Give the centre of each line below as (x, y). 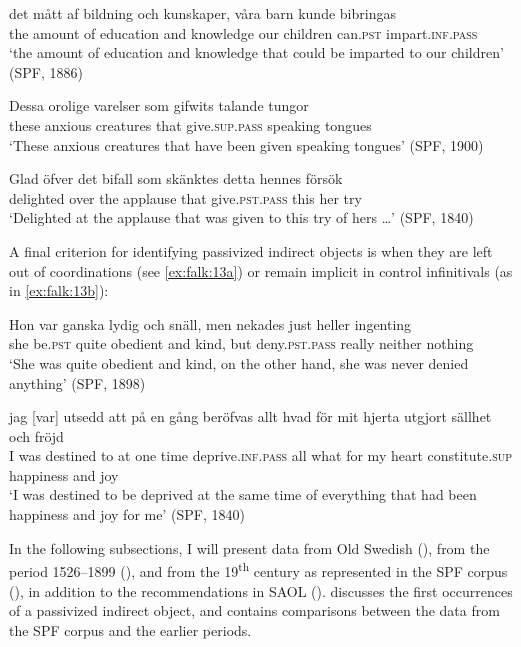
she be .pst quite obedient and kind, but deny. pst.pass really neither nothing (241, 343)
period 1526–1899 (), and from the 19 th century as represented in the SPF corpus (258, 569)
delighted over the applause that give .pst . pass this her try (185, 197)
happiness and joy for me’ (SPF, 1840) (127, 514)
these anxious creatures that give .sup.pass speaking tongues (190, 124)
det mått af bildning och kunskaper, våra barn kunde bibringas (202, 13)
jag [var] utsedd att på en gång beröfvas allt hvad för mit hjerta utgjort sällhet (250, 416)
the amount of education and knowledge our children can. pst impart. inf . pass (243, 32)
